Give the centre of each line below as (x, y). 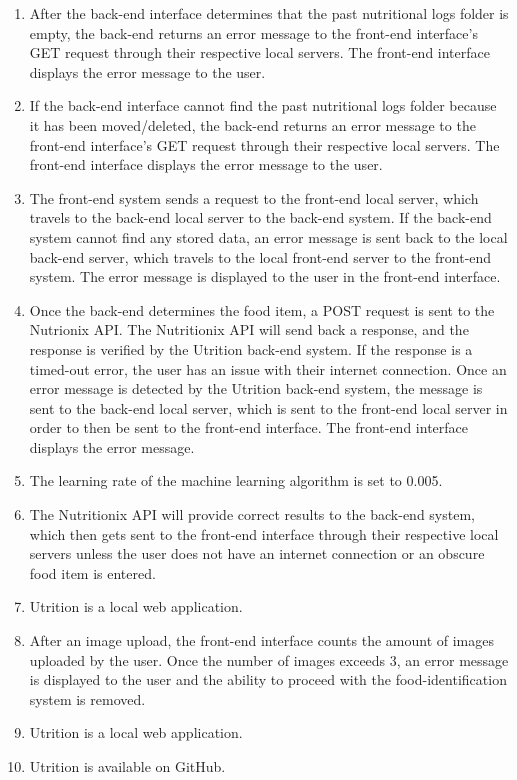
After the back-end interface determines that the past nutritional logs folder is (269, 13)
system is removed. (87, 698)
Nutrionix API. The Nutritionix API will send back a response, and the (249, 329)
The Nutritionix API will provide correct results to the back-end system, (252, 514)
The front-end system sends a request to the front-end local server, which (254, 197)
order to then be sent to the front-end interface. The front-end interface (248, 427)
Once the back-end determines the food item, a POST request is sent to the (262, 309)
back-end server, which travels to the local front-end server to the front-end (260, 256)
